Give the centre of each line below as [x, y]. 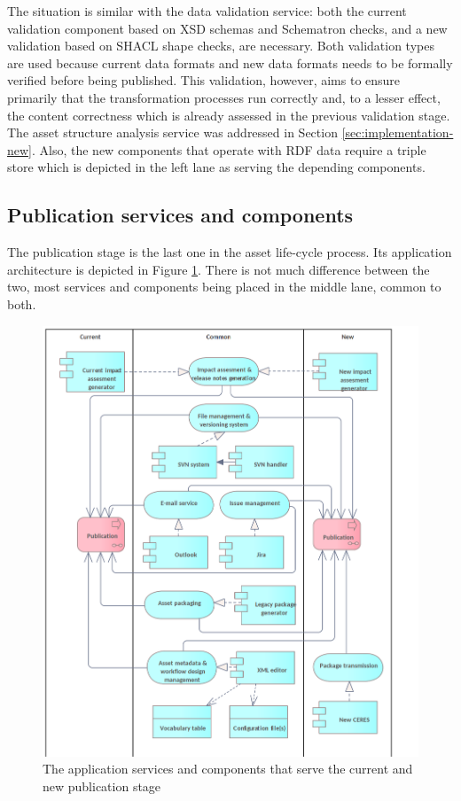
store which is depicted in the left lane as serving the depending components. [216, 167]
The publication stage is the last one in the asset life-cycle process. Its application [230, 252]
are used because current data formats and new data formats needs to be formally [230, 62]
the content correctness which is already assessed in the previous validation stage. [229, 115]
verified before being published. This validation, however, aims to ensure [204, 80]
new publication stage [102, 785]
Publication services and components [180, 215]
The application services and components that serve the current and [228, 769]
